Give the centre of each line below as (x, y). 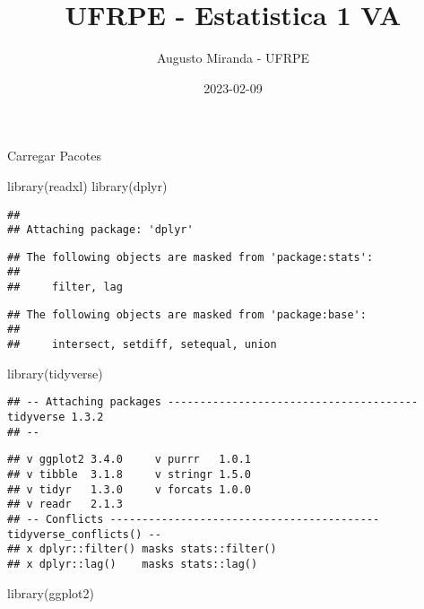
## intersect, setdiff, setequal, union (142, 345)
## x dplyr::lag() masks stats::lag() (133, 564)
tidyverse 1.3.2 (56, 417)
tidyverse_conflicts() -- (84, 534)
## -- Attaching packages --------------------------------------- (213, 402)
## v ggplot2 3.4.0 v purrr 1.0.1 (130, 460)
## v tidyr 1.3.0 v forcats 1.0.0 (130, 489)
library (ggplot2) (51, 592)
